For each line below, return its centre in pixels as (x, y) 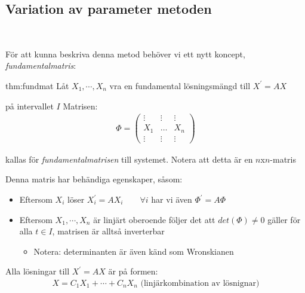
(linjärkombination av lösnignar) (200, 283)
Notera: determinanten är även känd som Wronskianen (134, 251)
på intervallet (30, 106)
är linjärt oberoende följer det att (154, 219)
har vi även (172, 199)
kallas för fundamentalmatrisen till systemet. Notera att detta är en (129, 159)
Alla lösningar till (38, 271)
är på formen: (133, 271)
